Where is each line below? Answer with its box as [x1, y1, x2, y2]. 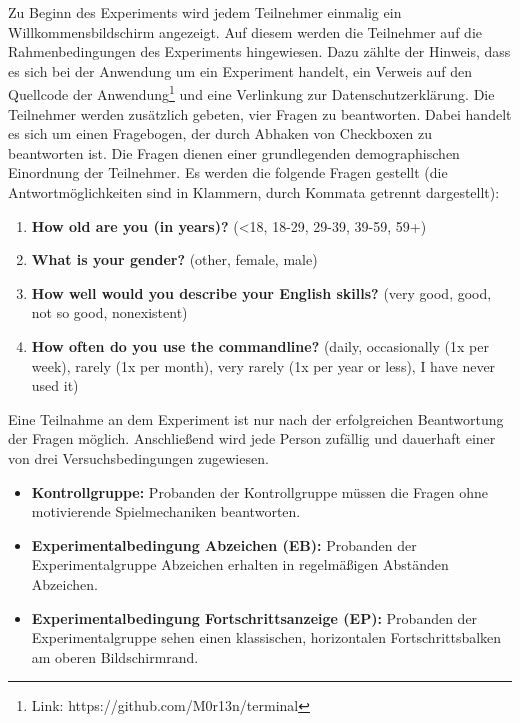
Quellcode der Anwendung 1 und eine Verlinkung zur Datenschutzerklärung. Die [8, 81, 495, 105]
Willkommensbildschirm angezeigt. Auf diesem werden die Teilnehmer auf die [8, 21, 482, 42]
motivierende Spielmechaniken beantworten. [31, 501, 301, 522]
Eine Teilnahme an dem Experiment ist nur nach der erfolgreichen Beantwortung [8, 408, 504, 429]
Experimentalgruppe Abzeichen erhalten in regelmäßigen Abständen [31, 554, 449, 575]
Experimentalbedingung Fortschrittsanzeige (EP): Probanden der [31, 607, 478, 628]
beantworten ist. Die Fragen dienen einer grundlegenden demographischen [8, 142, 460, 163]
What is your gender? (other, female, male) [31, 249, 318, 270]
